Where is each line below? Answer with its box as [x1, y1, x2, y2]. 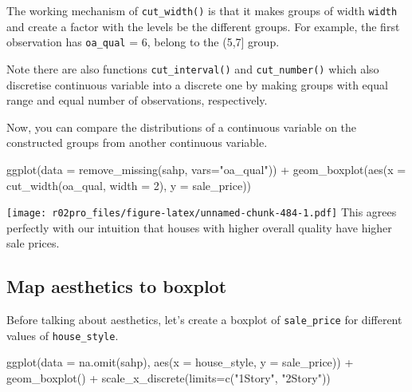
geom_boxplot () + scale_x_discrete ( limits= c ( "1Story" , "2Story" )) [6, 370, 331, 386]
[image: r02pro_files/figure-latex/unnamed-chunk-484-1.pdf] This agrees [6, 204, 397, 220]
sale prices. [6, 235, 60, 251]
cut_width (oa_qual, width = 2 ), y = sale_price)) [6, 176, 252, 193]
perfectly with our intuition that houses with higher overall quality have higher [6, 219, 392, 236]
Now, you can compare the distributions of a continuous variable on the [6, 118, 357, 135]
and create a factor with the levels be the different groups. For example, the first [6, 18, 400, 34]
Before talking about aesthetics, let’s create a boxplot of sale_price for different [6, 311, 402, 328]
